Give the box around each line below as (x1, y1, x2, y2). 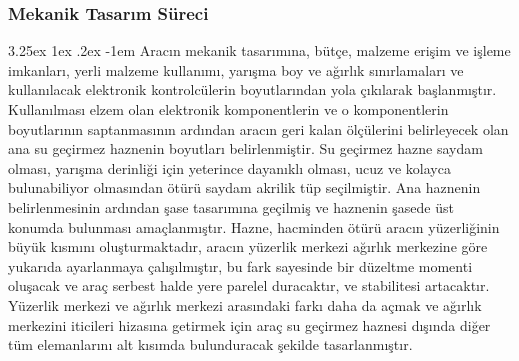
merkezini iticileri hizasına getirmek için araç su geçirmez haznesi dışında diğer (8, 314, 491, 335)
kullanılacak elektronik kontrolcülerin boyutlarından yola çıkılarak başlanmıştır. (8, 79, 497, 100)
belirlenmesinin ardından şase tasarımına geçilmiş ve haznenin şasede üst (8, 196, 454, 217)
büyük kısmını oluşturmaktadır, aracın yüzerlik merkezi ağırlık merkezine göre (8, 236, 488, 257)
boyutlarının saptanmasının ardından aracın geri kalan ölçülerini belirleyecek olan (8, 118, 509, 139)
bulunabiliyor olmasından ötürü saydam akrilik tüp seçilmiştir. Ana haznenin (8, 177, 481, 198)
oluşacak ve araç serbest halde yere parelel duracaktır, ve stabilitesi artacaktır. (8, 275, 490, 296)
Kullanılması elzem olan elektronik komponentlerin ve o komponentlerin (8, 99, 449, 119)
